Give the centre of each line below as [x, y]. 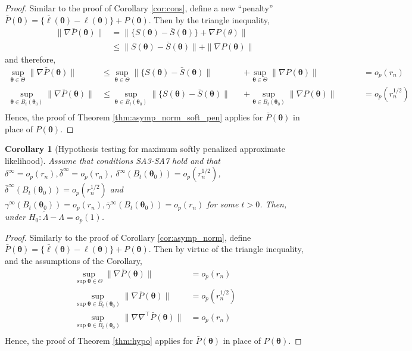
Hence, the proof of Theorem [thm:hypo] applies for [99, 340]
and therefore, [30, 59]
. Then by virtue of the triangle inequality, [226, 249]
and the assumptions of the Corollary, [74, 260]
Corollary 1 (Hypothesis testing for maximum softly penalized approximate [145, 149]
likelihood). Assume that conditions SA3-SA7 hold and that [113, 160]
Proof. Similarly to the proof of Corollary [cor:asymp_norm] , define [128, 237]
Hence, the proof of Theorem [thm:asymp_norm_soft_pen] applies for [134, 117]
